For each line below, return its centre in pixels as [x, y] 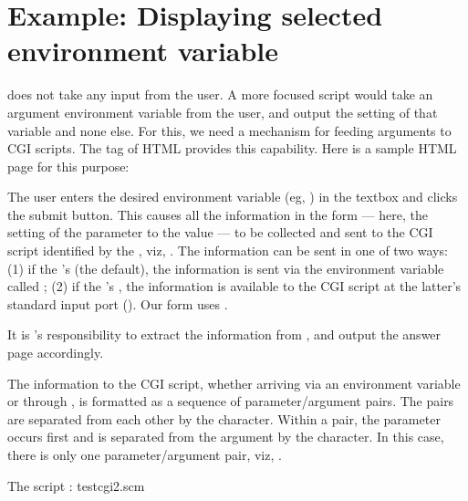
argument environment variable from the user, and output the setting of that [223, 112]
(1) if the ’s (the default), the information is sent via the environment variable [226, 268]
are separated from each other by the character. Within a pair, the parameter [224, 418]
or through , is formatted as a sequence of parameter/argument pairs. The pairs [231, 401]
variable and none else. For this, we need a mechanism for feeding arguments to [229, 130]
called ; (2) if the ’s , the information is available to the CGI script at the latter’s [234, 286]
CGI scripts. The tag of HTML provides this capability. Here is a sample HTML [232, 148]
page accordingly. [56, 353]
